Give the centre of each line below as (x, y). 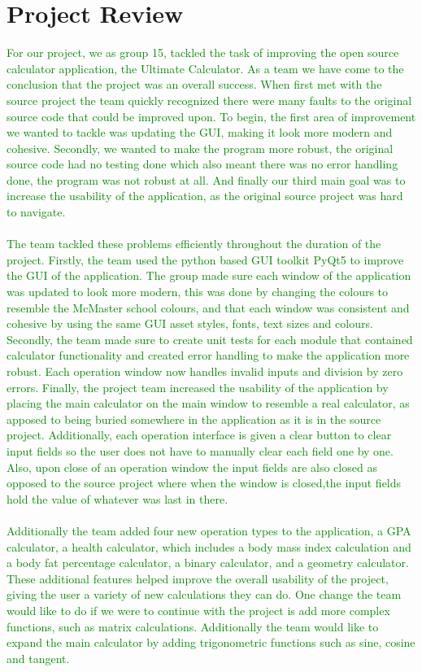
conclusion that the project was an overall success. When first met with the (194, 84)
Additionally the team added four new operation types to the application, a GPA (209, 530)
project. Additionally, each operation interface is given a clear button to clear (199, 435)
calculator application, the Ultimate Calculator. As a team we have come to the (205, 68)
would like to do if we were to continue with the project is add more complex (198, 610)
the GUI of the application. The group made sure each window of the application (209, 275)
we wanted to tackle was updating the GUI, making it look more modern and (200, 132)
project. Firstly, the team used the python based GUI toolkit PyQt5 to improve (205, 259)
